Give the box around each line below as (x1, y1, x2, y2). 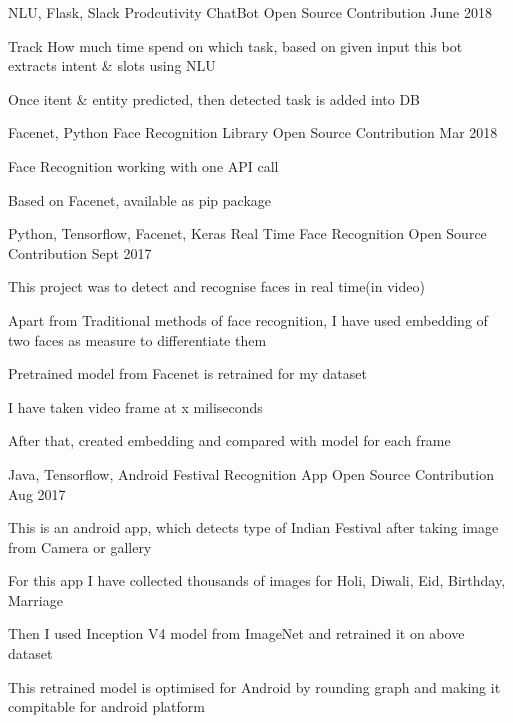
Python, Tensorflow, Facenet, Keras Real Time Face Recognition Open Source (8, 223, 487, 244)
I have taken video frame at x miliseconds (8, 396, 263, 417)
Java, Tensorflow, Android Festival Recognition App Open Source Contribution (8, 463, 494, 484)
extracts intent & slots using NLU (8, 55, 216, 76)
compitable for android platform (8, 696, 205, 717)
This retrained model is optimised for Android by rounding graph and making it (8, 676, 501, 697)
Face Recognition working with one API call (8, 155, 279, 176)
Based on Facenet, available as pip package (8, 189, 272, 210)
